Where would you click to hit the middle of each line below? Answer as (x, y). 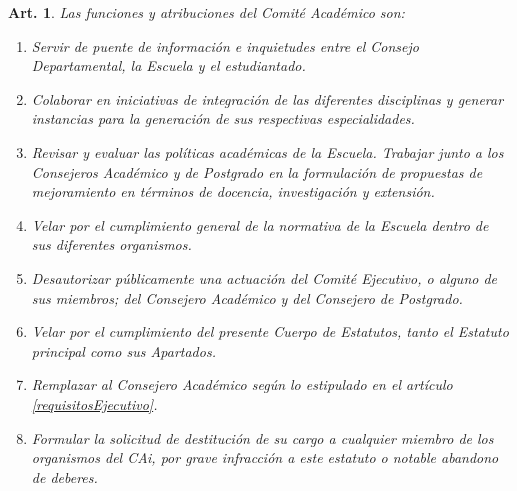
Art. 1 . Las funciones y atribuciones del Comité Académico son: (206, 12)
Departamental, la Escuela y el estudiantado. (168, 65)
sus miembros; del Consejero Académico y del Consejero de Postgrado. (247, 297)
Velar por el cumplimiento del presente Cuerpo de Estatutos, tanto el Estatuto (270, 331)
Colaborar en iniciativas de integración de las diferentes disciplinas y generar (267, 98)
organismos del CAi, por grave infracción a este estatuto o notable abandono (265, 457)
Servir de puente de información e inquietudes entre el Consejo (225, 45)
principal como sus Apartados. (123, 350)
